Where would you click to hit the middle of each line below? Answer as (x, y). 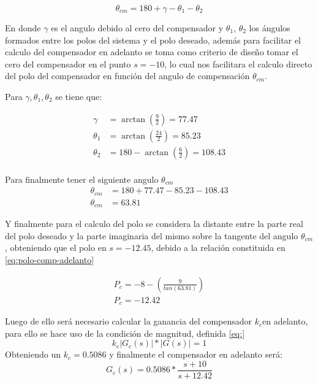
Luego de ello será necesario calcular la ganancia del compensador (129, 321)
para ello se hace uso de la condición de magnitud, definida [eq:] (125, 333)
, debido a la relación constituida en (218, 248)
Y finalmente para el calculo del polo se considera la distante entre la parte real (154, 224)
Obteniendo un (33, 354)
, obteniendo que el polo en (56, 248)
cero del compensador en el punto (68, 63)
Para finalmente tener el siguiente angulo (82, 179)
